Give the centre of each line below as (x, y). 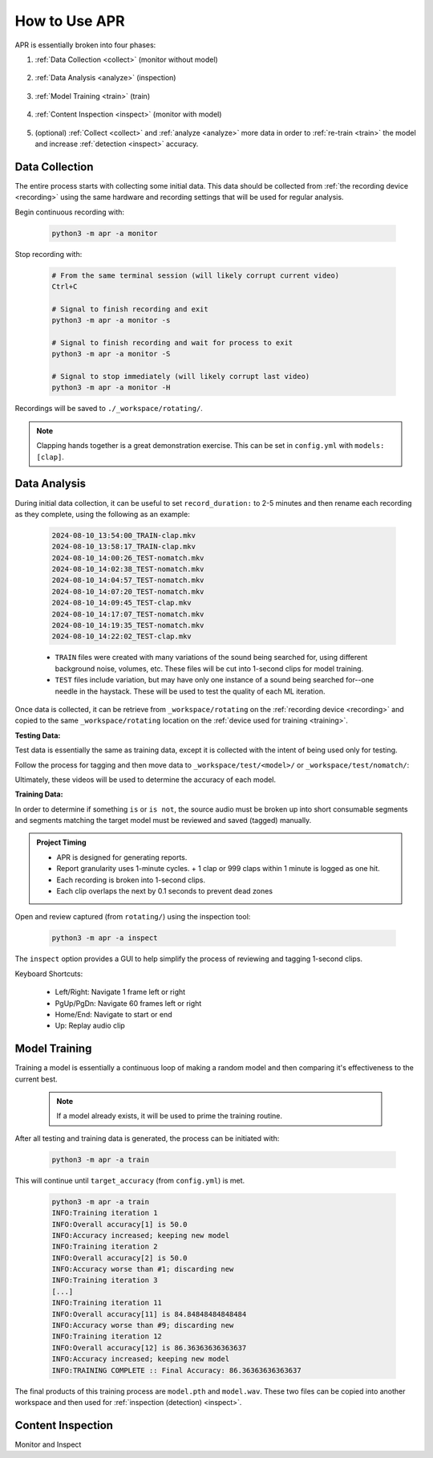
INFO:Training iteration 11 (107, 1303)
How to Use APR (70, 21)
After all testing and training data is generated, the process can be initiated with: (147, 1138)
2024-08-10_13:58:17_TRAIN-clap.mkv (124, 547)
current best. (36, 1079)
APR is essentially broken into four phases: (85, 45)
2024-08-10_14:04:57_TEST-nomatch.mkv (128, 580)
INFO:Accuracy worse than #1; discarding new (143, 1269)
